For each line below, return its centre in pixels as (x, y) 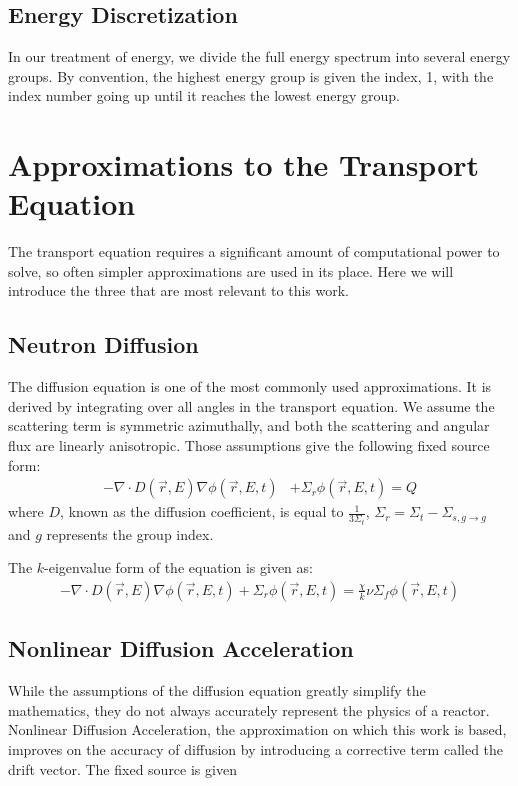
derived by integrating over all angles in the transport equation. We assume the (251, 405)
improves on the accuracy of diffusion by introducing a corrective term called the (256, 748)
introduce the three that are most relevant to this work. (178, 290)
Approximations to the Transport (244, 164)
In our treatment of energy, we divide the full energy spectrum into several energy (259, 56)
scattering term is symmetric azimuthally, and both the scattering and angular (249, 425)
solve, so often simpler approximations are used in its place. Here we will (231, 270)
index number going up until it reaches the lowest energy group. (204, 95)
